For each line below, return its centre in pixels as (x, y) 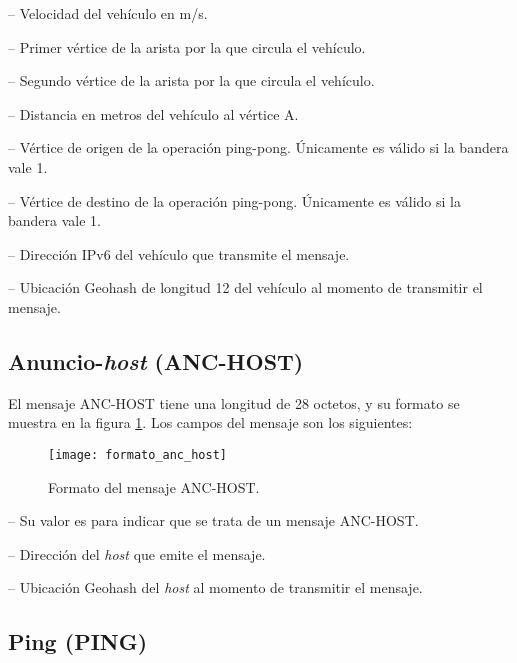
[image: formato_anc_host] (137, 454)
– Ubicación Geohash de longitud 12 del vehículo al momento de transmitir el (245, 287)
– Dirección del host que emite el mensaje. (137, 553)
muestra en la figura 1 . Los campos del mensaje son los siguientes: (210, 422)
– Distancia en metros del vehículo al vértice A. (153, 113)
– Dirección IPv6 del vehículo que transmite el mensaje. (179, 253)
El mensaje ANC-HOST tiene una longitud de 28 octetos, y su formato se (234, 402)
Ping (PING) (78, 641)
